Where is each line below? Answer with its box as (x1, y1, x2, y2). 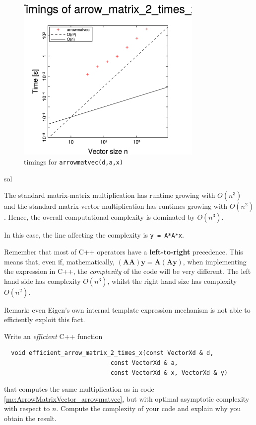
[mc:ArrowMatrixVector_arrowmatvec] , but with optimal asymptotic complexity (4, 393, 250, 404)
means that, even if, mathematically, (4, 256, 115, 266)
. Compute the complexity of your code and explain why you (56, 403, 241, 414)
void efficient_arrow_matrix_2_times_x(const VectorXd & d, (11, 349, 214, 357)
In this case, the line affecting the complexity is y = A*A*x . (4, 230, 184, 240)
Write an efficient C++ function (4, 331, 103, 341)
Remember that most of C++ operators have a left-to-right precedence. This (4, 246, 243, 256)
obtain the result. (4, 413, 57, 424)
